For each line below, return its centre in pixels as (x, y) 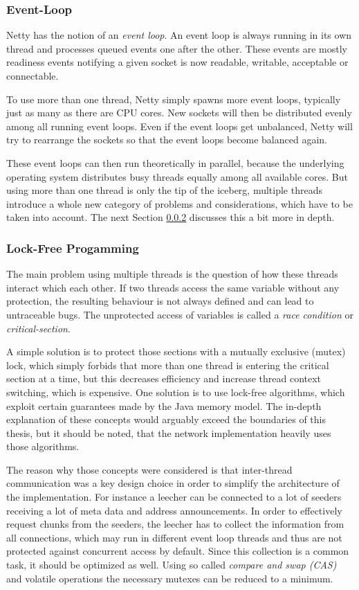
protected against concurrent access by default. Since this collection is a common (178, 551)
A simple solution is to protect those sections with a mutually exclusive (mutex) (176, 351)
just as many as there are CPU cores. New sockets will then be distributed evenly (179, 113)
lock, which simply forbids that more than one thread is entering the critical (168, 365)
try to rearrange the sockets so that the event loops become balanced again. (167, 140)
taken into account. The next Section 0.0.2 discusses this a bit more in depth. (171, 217)
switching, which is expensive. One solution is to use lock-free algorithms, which (176, 392)
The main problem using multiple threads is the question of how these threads (172, 274)
